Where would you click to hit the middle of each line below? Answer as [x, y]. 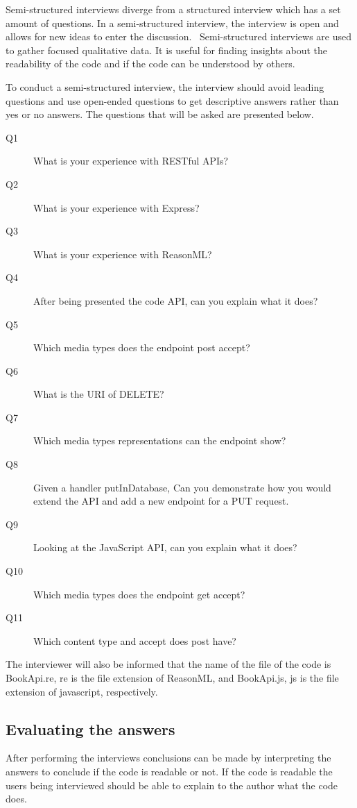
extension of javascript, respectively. [82, 691]
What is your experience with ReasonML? [123, 254]
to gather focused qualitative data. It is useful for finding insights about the [167, 50]
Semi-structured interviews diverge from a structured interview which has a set [173, 9]
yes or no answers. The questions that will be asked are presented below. [160, 114]
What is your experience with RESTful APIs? [131, 161]
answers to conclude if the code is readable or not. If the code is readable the [169, 771]
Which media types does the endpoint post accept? [142, 347]
